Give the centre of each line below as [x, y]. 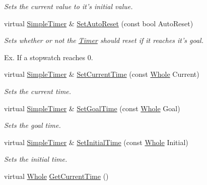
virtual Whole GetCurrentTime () [56, 176]
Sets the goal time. [32, 125]
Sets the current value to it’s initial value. [68, 6]
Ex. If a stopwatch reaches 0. [49, 57]
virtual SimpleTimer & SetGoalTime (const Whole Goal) [92, 108]
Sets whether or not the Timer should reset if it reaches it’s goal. [104, 40]
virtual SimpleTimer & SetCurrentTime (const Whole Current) [102, 74]
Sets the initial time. [36, 159]
